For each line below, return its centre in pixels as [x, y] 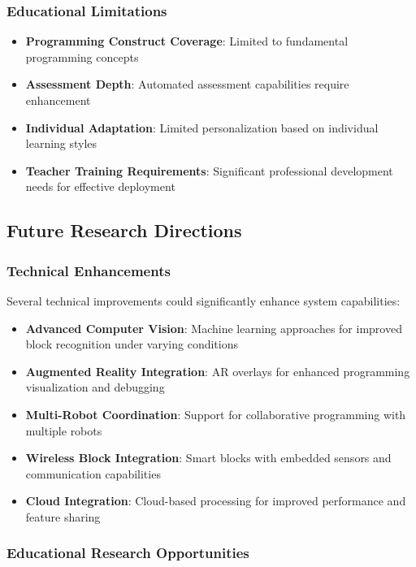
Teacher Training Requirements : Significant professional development [209, 170]
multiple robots [64, 430]
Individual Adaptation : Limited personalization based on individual [202, 127]
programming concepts [82, 56]
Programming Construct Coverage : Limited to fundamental [187, 41]
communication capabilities [93, 473]
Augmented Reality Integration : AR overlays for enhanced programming [218, 371]
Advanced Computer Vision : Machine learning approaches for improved [214, 328]
